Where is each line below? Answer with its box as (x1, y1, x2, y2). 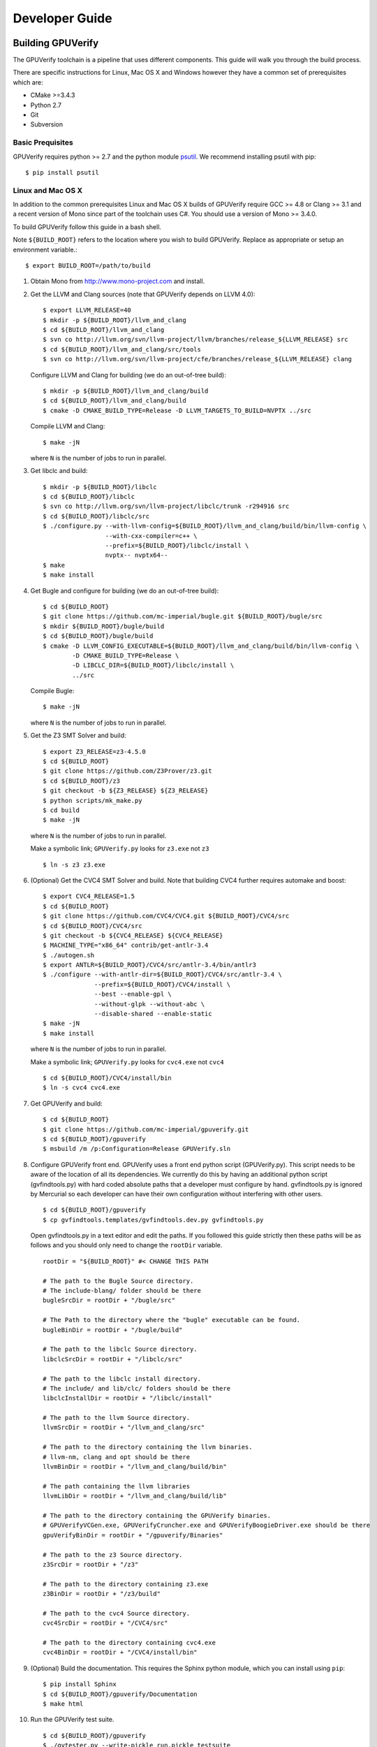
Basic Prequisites (13, 138, 73, 147)
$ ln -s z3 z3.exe (43, 860, 106, 869)
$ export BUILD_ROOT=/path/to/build (25, 262, 151, 270)
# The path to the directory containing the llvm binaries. (43, 1443, 253, 1451)
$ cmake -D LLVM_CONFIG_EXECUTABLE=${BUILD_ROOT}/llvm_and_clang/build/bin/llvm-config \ (43, 641, 360, 650)
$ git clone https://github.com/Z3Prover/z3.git (43, 767, 212, 775)
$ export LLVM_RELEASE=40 (43, 306, 132, 314)
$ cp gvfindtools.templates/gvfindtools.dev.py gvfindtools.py (43, 1216, 264, 1224)
